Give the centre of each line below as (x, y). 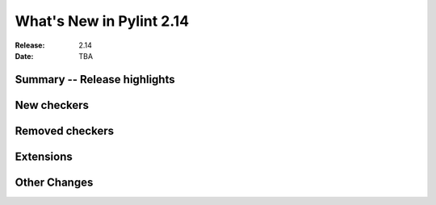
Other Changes (54, 182)
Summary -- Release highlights (95, 79)
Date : (24, 56)
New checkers (52, 105)
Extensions (44, 156)
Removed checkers (65, 130)
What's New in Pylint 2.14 (102, 21)
